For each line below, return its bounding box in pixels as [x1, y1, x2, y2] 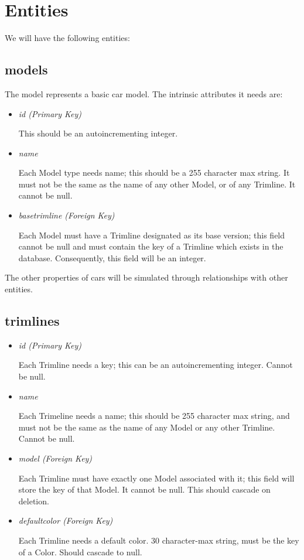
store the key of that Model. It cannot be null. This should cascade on [18, 483, 271, 496]
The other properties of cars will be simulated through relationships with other [5, 271, 288, 284]
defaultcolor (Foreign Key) [18, 514, 113, 527]
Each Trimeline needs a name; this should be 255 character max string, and [18, 409, 290, 422]
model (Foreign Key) [18, 452, 93, 464]
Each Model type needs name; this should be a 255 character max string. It [18, 166, 290, 179]
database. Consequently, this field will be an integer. [18, 251, 206, 264]
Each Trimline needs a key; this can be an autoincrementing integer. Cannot [18, 358, 293, 371]
